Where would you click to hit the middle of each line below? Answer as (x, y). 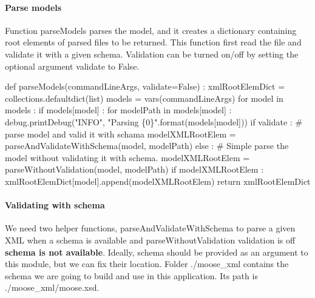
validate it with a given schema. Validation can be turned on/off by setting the (152, 54)
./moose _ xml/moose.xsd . (52, 287)
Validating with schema (55, 205)
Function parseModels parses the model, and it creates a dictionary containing (151, 30)
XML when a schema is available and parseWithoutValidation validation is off (150, 240)
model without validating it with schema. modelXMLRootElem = (127, 157)
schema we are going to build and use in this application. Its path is (131, 275)
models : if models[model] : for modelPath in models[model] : (118, 110)
